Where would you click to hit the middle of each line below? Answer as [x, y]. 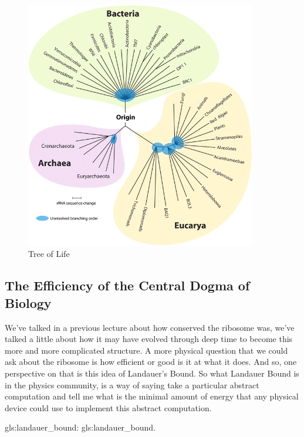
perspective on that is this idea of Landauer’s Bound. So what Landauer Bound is [152, 373]
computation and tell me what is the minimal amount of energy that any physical [152, 396]
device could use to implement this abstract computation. [108, 407]
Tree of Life [49, 254]
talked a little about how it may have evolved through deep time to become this [149, 339]
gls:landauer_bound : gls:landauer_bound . [80, 427]
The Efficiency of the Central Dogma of [127, 285]
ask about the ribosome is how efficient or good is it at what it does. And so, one [151, 362]
